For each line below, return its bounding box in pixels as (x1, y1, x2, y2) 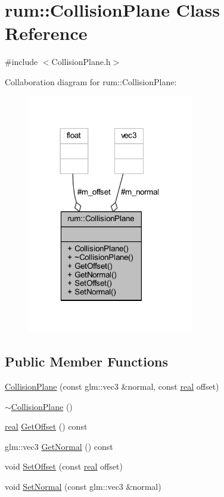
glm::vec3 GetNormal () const (5, 440, 113, 452)
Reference (5, 21, 88, 45)
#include (5, 55, 38, 68)
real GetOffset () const (5, 420, 88, 433)
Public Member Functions (5, 352, 168, 371)
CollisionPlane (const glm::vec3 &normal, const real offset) (5, 380, 219, 392)
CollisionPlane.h (51, 55, 111, 68)
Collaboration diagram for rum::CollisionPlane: (5, 75, 177, 88)
